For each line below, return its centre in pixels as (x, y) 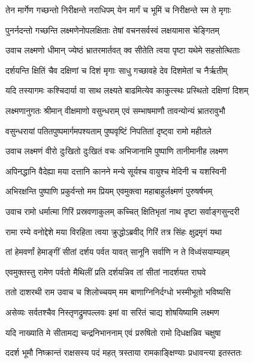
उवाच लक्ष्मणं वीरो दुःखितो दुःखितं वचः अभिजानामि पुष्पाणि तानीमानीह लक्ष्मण (117, 151)
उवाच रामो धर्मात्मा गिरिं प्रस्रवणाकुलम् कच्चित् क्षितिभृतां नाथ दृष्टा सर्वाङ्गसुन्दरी (123, 211)
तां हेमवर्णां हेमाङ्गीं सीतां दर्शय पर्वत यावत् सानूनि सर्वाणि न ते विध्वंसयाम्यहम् (117, 252)
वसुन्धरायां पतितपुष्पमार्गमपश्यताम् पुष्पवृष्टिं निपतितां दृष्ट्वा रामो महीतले (109, 130)
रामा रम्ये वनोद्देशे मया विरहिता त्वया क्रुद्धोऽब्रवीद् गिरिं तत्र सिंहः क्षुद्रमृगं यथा (114, 231)
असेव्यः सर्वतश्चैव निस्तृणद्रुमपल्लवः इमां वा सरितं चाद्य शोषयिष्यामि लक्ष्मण (112, 312)
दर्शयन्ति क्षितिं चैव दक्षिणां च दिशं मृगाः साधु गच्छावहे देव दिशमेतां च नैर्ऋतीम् (117, 70)
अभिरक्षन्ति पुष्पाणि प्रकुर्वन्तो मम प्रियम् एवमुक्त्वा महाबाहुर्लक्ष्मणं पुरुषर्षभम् (109, 191)
